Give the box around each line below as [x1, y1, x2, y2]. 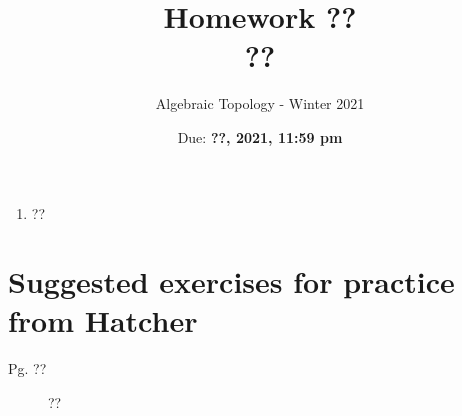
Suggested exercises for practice [8, 261, 455, 302]
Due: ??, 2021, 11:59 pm [177, 126, 343, 147]
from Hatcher [8, 300, 198, 341]
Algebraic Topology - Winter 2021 [155, 93, 365, 114]
